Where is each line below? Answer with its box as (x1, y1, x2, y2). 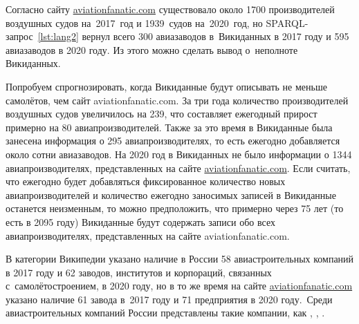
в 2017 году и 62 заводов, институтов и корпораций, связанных (6, 265, 272, 279)
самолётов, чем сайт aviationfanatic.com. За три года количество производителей (6, 93, 349, 107)
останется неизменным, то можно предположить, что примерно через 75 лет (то (6, 201, 344, 216)
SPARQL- (266, 15, 309, 30)
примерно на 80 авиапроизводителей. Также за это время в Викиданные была (6, 120, 333, 134)
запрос (6, 29, 33, 44)
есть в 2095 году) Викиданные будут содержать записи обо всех (6, 214, 275, 229)
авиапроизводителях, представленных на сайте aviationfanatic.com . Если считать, (6, 160, 351, 175)
